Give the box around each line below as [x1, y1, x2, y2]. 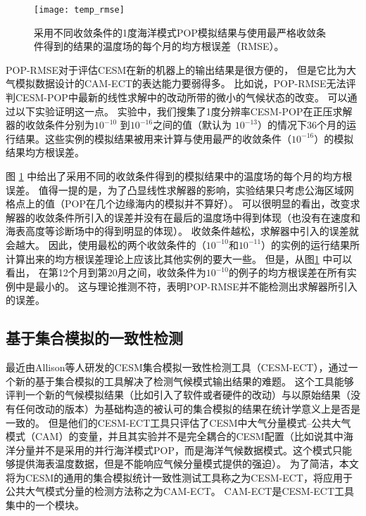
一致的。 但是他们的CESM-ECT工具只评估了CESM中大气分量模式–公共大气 [6, 415, 351, 430]
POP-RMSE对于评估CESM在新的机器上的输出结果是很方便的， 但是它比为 [6, 62, 347, 77]
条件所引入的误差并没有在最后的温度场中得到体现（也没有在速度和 [54, 209, 360, 224]
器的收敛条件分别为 [6, 117, 94, 132]
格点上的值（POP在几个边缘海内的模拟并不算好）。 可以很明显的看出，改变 [6, 196, 351, 211]
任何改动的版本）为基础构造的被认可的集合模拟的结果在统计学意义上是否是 [15, 401, 360, 415]
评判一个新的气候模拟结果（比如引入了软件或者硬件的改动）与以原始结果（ [6, 387, 351, 402]
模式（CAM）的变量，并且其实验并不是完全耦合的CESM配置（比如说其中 [6, 429, 343, 444]
